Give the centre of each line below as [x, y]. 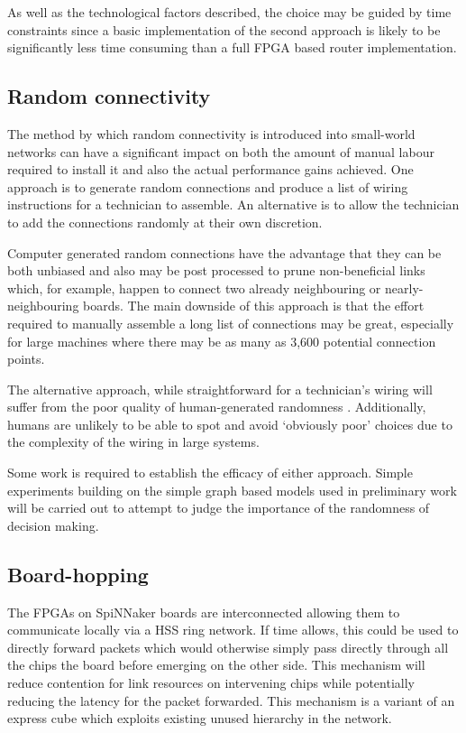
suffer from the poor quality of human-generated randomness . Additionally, [217, 407]
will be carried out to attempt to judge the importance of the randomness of [219, 508]
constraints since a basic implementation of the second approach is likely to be [224, 29]
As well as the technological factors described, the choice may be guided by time [229, 12]
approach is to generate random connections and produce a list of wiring [208, 186]
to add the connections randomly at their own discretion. [165, 222]
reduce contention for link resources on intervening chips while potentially [211, 683]
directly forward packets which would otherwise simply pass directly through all [228, 647]
